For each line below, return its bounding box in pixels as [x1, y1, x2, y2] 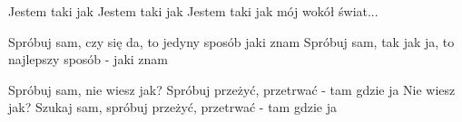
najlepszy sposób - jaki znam [8, 50, 169, 69]
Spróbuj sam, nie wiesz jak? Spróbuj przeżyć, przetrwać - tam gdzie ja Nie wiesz [8, 80, 456, 99]
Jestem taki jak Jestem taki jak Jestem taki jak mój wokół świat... [8, 2, 378, 20]
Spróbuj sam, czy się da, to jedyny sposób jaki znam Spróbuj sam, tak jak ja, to [8, 32, 455, 51]
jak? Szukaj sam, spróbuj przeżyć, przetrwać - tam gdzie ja [8, 98, 337, 117]
